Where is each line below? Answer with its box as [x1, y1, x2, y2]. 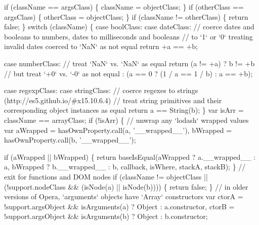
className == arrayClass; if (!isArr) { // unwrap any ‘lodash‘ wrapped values [4, 114, 249, 125]
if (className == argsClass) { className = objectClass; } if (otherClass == [4, 2, 244, 12]
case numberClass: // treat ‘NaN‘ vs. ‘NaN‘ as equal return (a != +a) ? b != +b [4, 58, 255, 68]
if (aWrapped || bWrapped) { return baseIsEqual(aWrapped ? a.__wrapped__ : [4, 151, 255, 162]
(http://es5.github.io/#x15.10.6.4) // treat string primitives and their [4, 95, 222, 105]
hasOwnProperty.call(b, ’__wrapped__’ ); [4, 134, 136, 145]
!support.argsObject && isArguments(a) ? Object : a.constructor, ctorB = [4, 201, 235, 211]
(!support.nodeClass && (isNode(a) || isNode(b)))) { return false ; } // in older [4, 181, 248, 192]
